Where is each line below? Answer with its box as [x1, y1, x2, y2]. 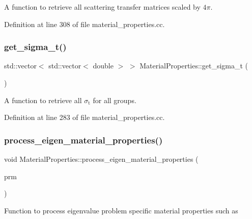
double [93, 60, 114, 71]
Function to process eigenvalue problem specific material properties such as [4, 205, 238, 215]
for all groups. [93, 94, 136, 105]
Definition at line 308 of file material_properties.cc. [4, 18, 165, 29]
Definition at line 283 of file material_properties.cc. [4, 112, 165, 123]
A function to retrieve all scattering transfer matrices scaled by [4, 2, 201, 12]
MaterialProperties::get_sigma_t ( [139, 60, 248, 71]
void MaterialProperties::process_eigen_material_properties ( [4, 154, 199, 164]
